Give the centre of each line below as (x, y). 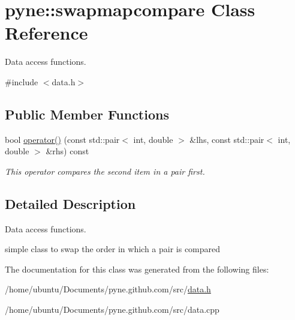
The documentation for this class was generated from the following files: (137, 269)
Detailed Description (70, 203)
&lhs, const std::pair (227, 139)
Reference (46, 33)
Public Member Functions (87, 114)
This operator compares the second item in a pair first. (105, 171)
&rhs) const (67, 151)
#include (22, 81)
